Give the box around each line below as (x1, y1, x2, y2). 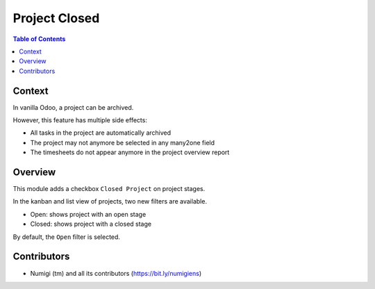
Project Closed (12, 10, 100, 26)
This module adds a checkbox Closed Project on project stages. (12, 185, 206, 193)
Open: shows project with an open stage (30, 210, 147, 218)
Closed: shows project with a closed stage (30, 220, 152, 229)
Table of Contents (12, 35, 66, 43)
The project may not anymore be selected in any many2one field (30, 138, 215, 147)
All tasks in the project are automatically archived (30, 129, 172, 137)
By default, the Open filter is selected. (12, 233, 121, 241)
